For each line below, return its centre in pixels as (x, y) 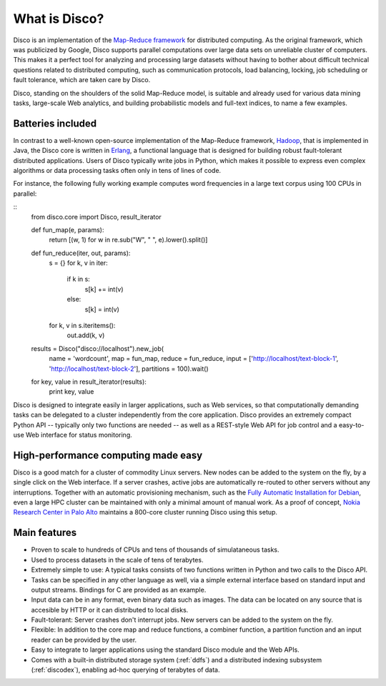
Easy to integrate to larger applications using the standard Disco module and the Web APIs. (165, 650)
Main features (45, 533)
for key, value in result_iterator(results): (89, 382)
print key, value (71, 392)
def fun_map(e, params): (68, 229)
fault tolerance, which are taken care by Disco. (82, 80)
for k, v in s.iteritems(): (82, 326)
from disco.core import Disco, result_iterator (96, 217)
